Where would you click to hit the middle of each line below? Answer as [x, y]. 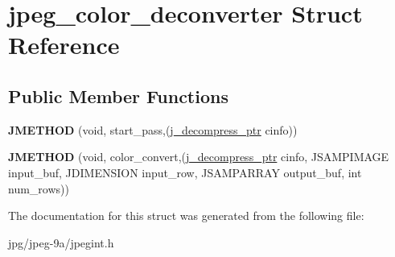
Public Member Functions [118, 95]
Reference [64, 45]
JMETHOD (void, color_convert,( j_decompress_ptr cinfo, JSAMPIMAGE [199, 157]
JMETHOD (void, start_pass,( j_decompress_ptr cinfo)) [153, 129]
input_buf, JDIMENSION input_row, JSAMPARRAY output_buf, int [185, 172]
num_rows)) [39, 188]
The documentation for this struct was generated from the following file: [186, 216]
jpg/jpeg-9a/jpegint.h [61, 242]
